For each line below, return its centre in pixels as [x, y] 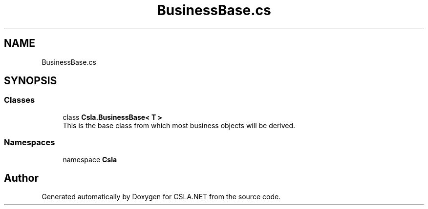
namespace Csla [90, 159]
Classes [20, 100]
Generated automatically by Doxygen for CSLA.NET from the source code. [161, 197]
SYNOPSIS [31, 81]
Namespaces [30, 142]
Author [21, 178]
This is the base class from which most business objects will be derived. [179, 125]
